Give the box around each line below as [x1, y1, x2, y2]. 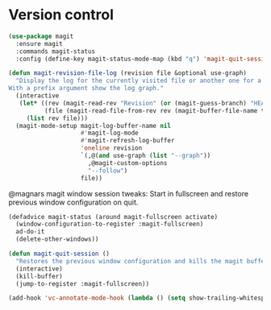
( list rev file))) [26, 114, 89, 122]
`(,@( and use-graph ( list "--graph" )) [80, 151, 211, 160]
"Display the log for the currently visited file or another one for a [15, 76, 262, 85]
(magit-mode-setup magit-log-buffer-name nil [15, 122, 172, 130]
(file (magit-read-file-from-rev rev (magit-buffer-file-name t [44, 106, 265, 114]
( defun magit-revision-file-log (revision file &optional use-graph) [8, 69, 248, 77]
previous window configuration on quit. [8, 197, 139, 207]
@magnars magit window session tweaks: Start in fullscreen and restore [8, 188, 248, 198]
